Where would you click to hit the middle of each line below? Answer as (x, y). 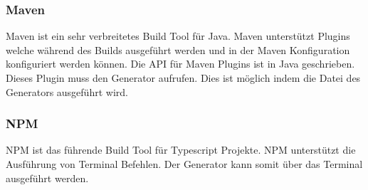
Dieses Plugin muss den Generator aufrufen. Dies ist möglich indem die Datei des (183, 78)
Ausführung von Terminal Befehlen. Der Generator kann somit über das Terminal (184, 164)
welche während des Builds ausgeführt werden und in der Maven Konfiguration (178, 49)
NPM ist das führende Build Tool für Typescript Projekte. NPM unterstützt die (181, 150)
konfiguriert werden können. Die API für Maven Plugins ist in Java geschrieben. (180, 64)
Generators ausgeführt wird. (67, 91)
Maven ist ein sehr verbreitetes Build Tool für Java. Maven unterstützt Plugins (178, 36)
